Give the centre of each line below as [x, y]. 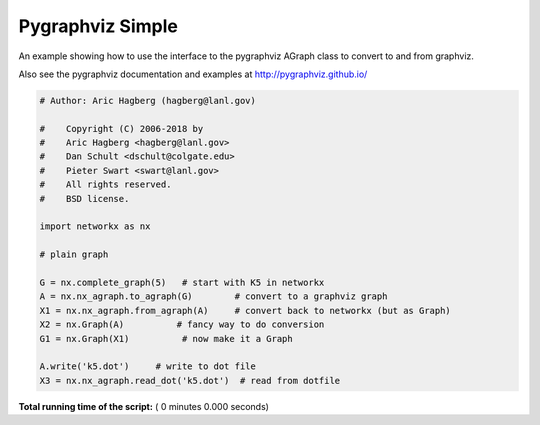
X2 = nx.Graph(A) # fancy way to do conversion [182, 324]
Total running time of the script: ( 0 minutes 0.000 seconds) [144, 406]
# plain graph [74, 254]
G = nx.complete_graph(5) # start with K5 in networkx [182, 282]
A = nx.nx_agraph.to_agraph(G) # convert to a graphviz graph [213, 296]
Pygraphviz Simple [98, 26]
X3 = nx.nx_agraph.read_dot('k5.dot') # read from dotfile [190, 380]
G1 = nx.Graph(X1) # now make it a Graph [166, 338]
